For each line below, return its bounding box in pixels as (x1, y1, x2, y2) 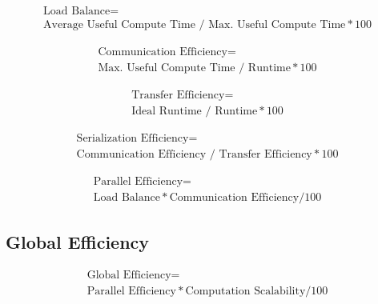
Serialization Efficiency (76, 133, 189, 145)
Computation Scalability (185, 285, 306, 297)
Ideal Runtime (131, 106, 202, 118)
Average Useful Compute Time (43, 19, 195, 31)
